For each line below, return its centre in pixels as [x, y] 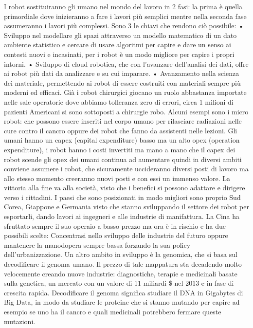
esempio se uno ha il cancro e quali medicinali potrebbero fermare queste [113, 311]
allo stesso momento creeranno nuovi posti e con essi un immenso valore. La [117, 178]
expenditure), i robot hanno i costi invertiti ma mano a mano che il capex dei [120, 149]
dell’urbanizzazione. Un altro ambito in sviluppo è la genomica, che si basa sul [121, 254]
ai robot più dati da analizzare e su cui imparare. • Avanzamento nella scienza [122, 73]
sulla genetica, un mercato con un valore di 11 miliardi [85, 283]
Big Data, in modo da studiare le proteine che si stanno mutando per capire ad [122, 302]
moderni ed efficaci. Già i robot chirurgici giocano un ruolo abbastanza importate [125, 92]
